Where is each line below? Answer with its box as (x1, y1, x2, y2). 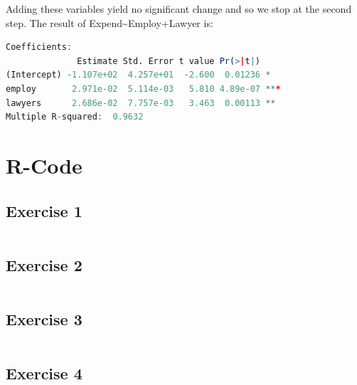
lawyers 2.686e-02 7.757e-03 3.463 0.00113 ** (6, 97, 276, 108)
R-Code (6, 150, 82, 179)
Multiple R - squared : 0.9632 (6, 112, 144, 122)
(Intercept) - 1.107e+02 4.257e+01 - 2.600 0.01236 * (6, 70, 271, 80)
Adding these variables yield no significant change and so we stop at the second (6, 1, 352, 16)
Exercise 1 (6, 199, 82, 221)
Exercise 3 (6, 307, 82, 329)
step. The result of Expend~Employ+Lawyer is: (6, 15, 213, 30)
